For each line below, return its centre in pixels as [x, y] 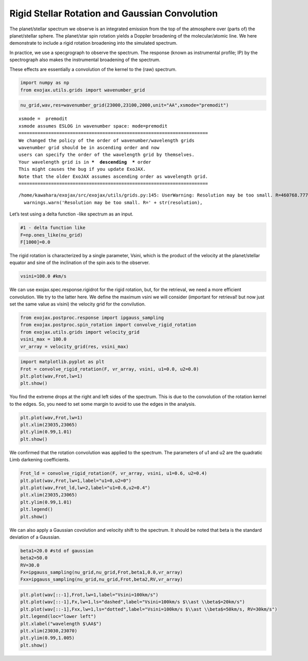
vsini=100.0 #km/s [43, 276]
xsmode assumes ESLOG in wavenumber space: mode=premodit [93, 126]
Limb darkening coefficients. [40, 460]
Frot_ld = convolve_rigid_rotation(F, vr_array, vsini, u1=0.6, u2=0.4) [114, 474]
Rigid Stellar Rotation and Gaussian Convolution [114, 13]
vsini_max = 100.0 [43, 339]
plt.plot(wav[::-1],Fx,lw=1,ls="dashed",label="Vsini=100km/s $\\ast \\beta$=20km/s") [133, 602]
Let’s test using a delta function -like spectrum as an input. [71, 214]
